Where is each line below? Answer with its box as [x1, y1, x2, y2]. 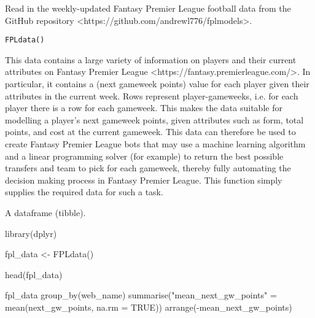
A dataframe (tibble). [5, 206, 86, 219]
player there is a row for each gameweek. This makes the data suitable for [5, 101, 282, 114]
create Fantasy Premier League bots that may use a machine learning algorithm [5, 138, 306, 150]
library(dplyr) [5, 227, 57, 239]
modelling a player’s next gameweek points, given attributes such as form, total [5, 113, 304, 126]
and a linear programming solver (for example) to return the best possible [5, 149, 284, 162]
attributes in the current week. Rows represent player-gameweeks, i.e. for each [5, 89, 298, 102]
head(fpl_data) [5, 268, 63, 281]
